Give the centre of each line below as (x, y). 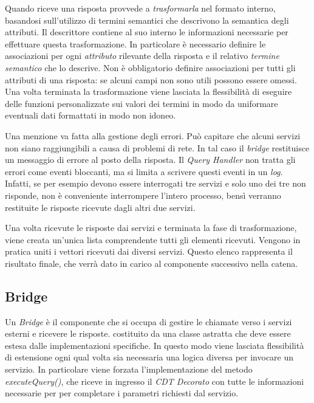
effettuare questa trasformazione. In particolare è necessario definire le (135, 43)
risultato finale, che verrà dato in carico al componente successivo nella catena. (152, 263)
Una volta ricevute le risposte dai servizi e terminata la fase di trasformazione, (151, 228)
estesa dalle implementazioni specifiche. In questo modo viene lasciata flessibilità (155, 345)
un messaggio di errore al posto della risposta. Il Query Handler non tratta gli (150, 160)
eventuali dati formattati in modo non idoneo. (90, 115)
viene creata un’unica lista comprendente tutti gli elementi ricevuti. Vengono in (153, 239)
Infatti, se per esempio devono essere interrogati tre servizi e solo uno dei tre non (155, 183)
